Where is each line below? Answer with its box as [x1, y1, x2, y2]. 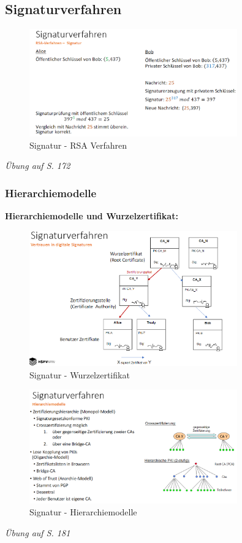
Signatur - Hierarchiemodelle [29, 506, 137, 518]
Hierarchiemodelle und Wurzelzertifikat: [5, 209, 178, 222]
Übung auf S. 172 [5, 159, 70, 172]
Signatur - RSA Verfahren [29, 138, 127, 151]
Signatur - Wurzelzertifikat [29, 368, 130, 381]
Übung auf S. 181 [5, 526, 70, 539]
